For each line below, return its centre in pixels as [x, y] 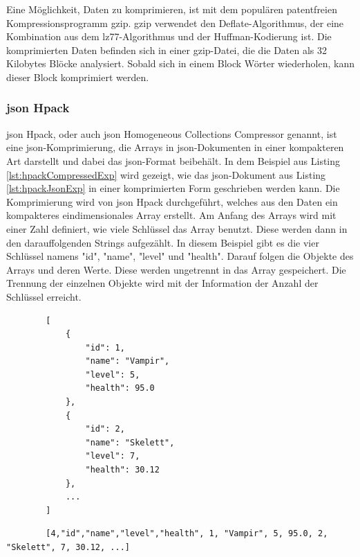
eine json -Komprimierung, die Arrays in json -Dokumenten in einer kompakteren [175, 147]
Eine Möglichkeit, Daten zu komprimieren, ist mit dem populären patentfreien [172, 9]
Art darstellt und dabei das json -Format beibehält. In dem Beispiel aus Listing [173, 160]
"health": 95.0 [120, 388]
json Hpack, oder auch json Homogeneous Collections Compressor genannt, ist [172, 133]
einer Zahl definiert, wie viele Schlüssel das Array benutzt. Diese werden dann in [177, 228]
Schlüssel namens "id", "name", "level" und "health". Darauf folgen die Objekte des [180, 256]
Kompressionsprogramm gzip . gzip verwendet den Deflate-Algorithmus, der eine [175, 23]
